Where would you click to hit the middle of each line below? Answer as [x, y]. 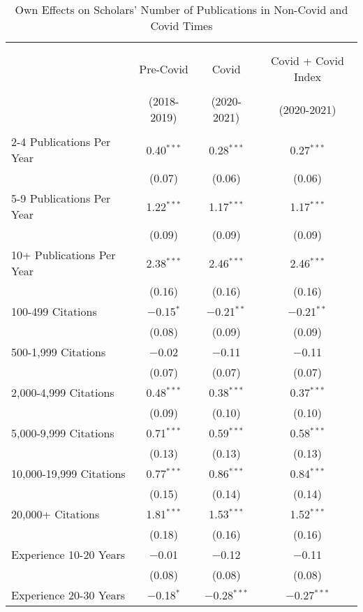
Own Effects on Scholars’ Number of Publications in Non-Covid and [181, 9]
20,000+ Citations [55, 514]
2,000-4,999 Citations [63, 392]
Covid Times [181, 25]
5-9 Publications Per [61, 198]
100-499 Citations [54, 311]
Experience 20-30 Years [68, 595]
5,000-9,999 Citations [63, 433]
